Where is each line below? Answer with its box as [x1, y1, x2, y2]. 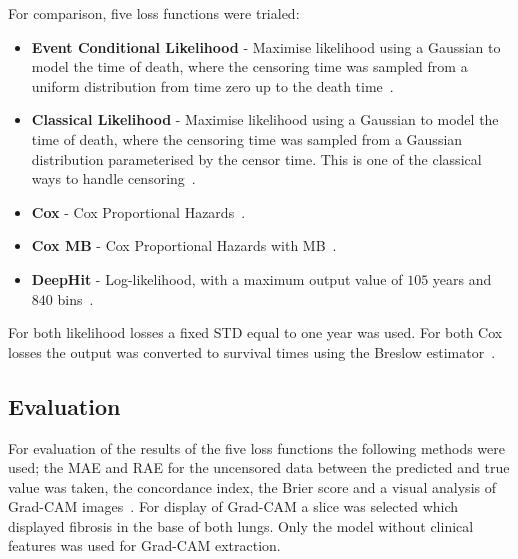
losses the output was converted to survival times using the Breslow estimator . [8, 341, 496, 362]
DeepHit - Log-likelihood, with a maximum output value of [31, 268, 403, 289]
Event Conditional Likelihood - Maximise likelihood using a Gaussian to [31, 36, 501, 57]
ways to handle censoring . [31, 168, 196, 189]
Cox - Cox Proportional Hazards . [31, 201, 246, 222]
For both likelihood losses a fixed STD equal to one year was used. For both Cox [8, 322, 503, 343]
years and [432, 268, 492, 289]
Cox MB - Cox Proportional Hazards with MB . [31, 235, 337, 256]
